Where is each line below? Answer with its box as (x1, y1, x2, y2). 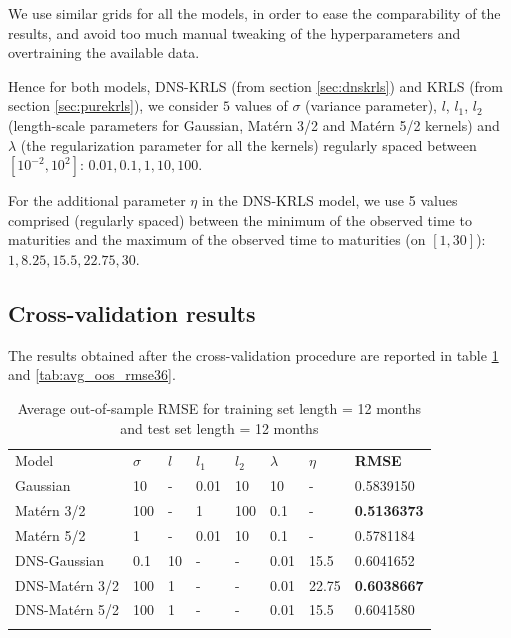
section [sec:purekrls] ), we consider (8, 95, 219, 116)
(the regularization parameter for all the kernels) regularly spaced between (20, 134, 477, 155)
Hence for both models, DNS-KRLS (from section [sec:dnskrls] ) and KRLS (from (8, 75, 504, 96)
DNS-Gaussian (15, 549, 105, 570)
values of (234, 95, 288, 116)
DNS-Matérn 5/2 (15, 599, 120, 620)
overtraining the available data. (8, 42, 200, 63)
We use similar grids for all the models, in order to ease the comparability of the (8, 3, 501, 23)
